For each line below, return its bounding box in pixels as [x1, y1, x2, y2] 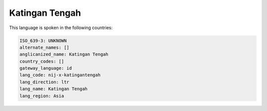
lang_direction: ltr [19, 79, 69, 85]
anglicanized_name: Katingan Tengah [19, 52, 109, 57]
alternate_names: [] [19, 44, 69, 50]
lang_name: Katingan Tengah [19, 86, 88, 92]
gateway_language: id [19, 66, 72, 71]
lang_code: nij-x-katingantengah [19, 72, 101, 78]
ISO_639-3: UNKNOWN [19, 37, 67, 43]
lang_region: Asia [19, 93, 64, 99]
